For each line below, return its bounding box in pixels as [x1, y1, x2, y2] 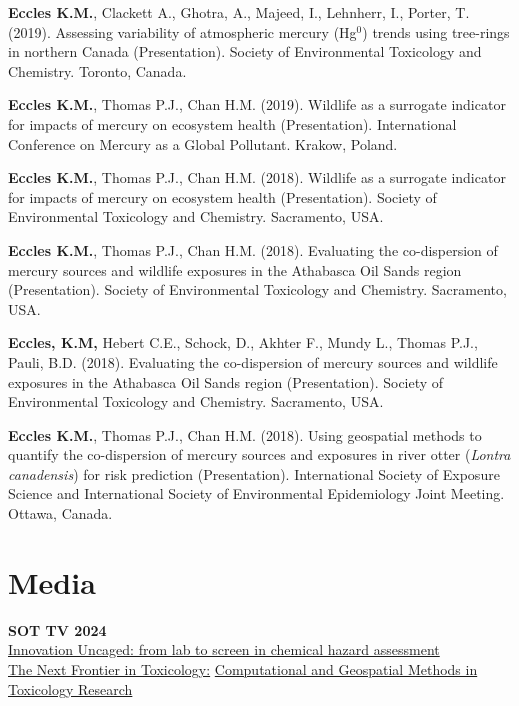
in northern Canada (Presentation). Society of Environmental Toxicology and [8, 41, 482, 62]
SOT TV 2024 [8, 619, 107, 640]
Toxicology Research [8, 678, 133, 699]
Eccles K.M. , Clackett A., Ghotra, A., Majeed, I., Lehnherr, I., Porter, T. [8, 2, 470, 22]
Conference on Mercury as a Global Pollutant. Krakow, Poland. [8, 133, 398, 154]
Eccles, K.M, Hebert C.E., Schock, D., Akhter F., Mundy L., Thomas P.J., [8, 332, 478, 353]
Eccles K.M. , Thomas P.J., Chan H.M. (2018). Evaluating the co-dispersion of [8, 239, 498, 260]
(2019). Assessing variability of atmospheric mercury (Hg [8, 21, 357, 42]
